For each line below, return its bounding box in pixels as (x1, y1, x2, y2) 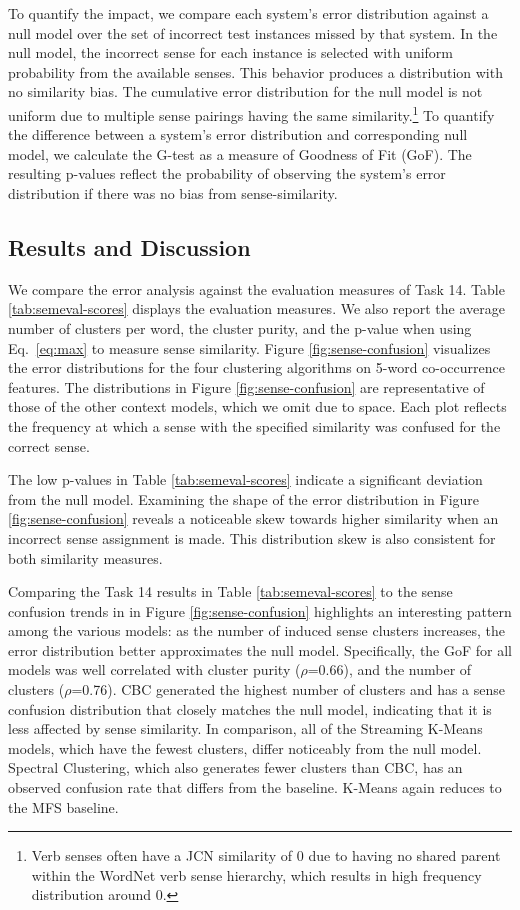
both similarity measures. (8, 547, 163, 568)
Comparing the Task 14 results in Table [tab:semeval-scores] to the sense (8, 581, 453, 602)
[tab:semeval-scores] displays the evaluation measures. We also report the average (8, 298, 505, 319)
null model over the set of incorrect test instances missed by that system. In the (8, 22, 498, 43)
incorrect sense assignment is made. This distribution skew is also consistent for (8, 527, 496, 548)
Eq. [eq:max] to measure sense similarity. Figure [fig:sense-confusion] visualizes (8, 337, 491, 358)
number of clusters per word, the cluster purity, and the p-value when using (8, 317, 472, 338)
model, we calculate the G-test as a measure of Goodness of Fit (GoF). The (8, 143, 472, 164)
